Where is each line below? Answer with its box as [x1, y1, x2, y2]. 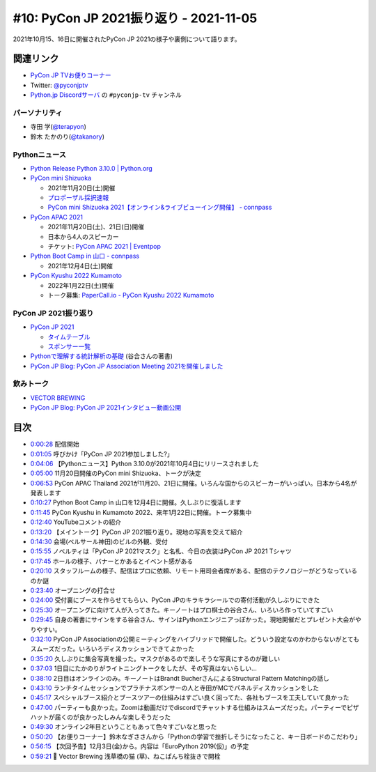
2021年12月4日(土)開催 [47, 261, 113, 270]
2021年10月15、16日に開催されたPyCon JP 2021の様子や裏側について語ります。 [13, 35, 241, 43]
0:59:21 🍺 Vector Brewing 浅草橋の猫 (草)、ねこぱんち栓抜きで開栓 [30, 752, 221, 760]
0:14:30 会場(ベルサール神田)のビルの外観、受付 [30, 537, 169, 546]
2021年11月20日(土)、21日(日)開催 [47, 223, 145, 231]
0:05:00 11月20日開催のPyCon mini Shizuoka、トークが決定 [30, 469, 201, 477]
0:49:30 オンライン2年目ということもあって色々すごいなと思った [30, 723, 217, 731]
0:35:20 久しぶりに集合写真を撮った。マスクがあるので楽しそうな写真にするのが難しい [30, 654, 281, 663]
